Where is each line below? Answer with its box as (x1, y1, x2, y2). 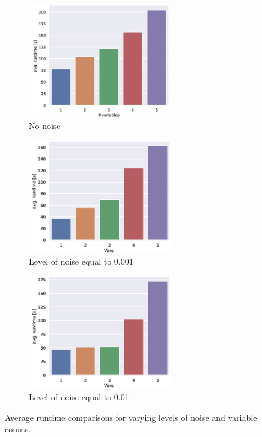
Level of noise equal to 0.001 (29, 255, 133, 268)
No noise (29, 119, 61, 132)
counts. (5, 423, 31, 435)
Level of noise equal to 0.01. (29, 390, 132, 403)
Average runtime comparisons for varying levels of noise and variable (5, 410, 257, 423)
